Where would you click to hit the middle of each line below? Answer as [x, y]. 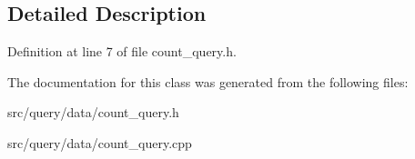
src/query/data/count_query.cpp [100, 142]
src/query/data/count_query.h [93, 112]
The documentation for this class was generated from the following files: [208, 81]
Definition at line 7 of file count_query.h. [122, 51]
